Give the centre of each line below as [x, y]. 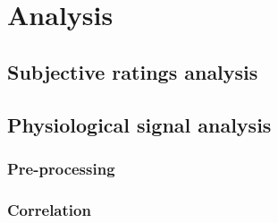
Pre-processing [61, 168]
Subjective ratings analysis [133, 71]
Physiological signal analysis [139, 124]
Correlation [49, 209]
